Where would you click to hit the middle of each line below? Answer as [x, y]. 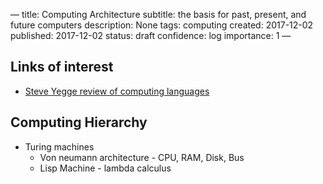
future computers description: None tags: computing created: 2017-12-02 [162, 25]
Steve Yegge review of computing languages [117, 91]
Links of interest [62, 67]
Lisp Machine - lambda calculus [105, 168]
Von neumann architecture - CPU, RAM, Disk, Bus [142, 157]
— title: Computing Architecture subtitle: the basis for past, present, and [158, 14]
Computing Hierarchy [79, 122]
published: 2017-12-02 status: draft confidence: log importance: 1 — [151, 35]
